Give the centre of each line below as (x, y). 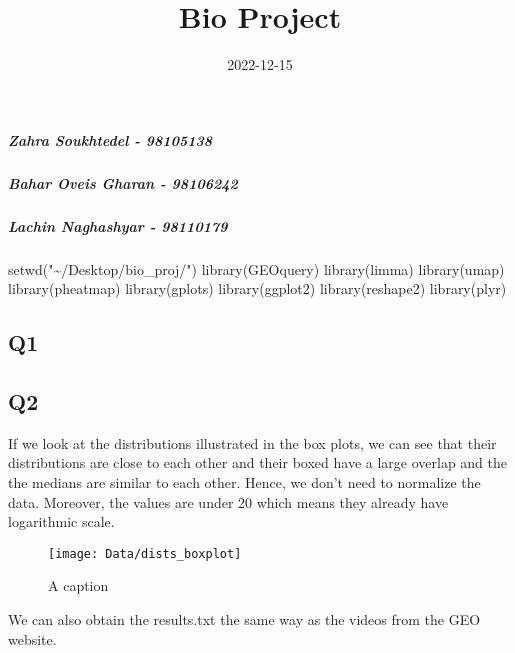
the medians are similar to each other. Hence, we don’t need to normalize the (244, 481)
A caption (78, 585)
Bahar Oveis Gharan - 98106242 (123, 182)
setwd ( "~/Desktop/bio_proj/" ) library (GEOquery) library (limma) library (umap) (256, 268)
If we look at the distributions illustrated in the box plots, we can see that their (252, 442)
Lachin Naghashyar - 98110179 (118, 225)
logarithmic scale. (61, 521)
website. (32, 638)
